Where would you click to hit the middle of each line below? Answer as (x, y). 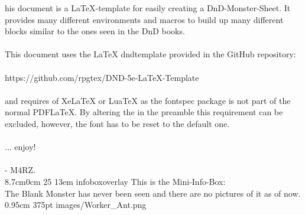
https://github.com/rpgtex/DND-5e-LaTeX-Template (102, 77)
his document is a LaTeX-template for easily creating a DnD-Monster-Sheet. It (148, 8)
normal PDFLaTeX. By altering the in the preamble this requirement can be (144, 112)
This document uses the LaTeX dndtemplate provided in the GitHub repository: (150, 54)
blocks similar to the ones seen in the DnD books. (95, 31)
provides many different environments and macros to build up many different (144, 19)
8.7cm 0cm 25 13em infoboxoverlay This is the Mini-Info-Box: (115, 181)
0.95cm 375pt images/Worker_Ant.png (76, 205)
